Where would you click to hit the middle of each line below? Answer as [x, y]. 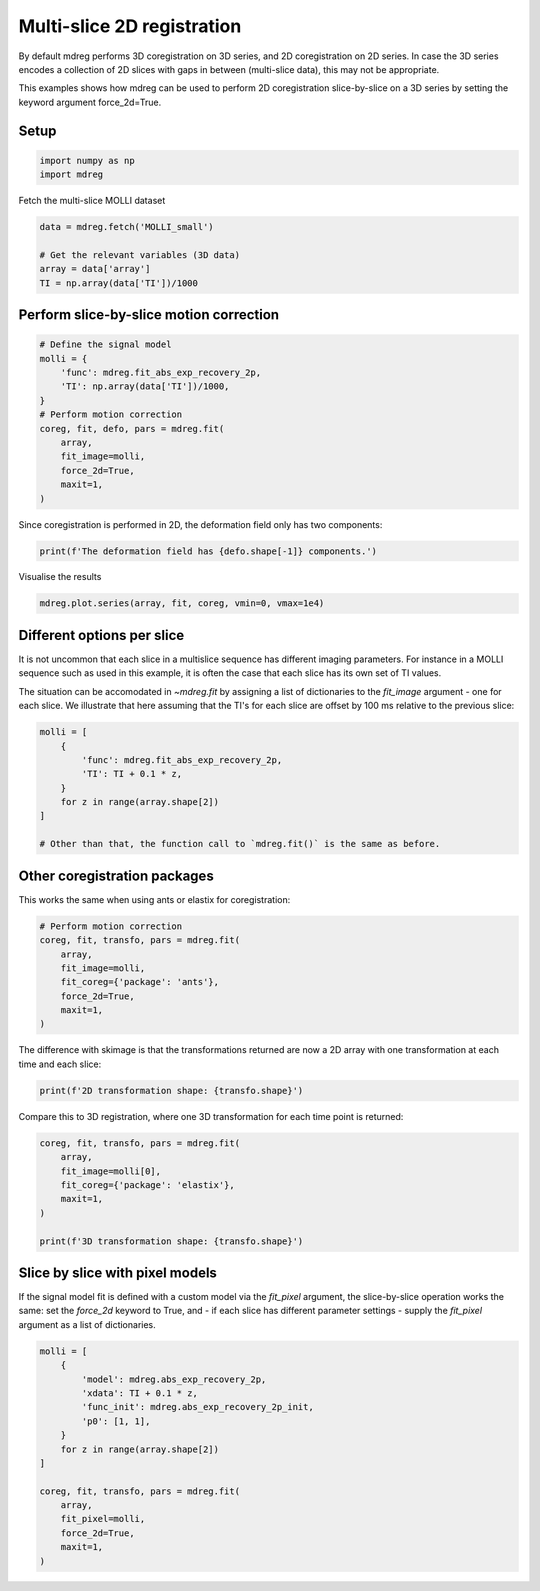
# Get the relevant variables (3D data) [139, 254]
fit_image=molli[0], [111, 1171]
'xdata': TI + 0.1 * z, [140, 1393]
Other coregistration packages [116, 875]
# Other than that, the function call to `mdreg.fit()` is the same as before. [240, 844]
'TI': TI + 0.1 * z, [132, 774]
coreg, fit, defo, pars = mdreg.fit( [132, 428]
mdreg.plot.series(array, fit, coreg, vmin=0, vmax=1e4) [182, 603]
